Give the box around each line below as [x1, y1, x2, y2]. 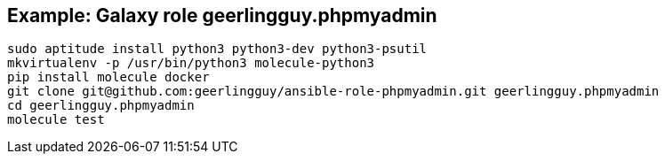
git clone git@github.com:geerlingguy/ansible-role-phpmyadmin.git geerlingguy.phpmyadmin [7, 84, 660, 99]
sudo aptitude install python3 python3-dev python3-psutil [7, 42, 428, 57]
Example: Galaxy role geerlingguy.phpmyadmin [7, 4, 437, 27]
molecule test [7, 112, 105, 127]
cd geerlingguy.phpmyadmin [7, 98, 195, 113]
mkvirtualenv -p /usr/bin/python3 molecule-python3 [7, 56, 375, 71]
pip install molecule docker [7, 70, 210, 85]
